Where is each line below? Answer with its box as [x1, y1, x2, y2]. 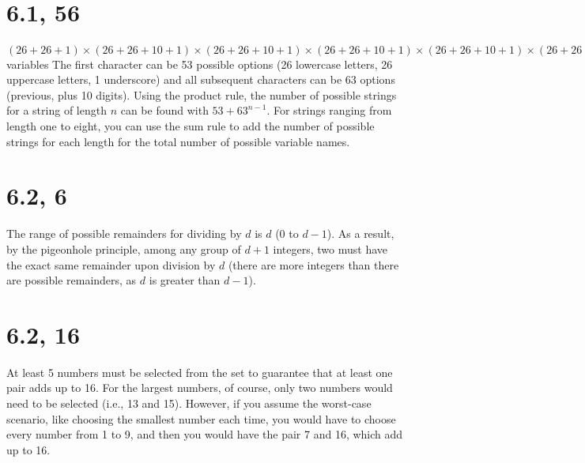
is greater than [149, 272, 221, 288]
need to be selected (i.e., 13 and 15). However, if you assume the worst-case [6, 395, 372, 411]
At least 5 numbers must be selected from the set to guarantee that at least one [6, 363, 393, 380]
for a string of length [6, 102, 107, 119]
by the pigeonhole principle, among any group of [6, 240, 241, 257]
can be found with [120, 102, 209, 119]
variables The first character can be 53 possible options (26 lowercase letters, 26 [6, 55, 393, 72]
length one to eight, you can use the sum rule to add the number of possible [6, 118, 375, 134]
